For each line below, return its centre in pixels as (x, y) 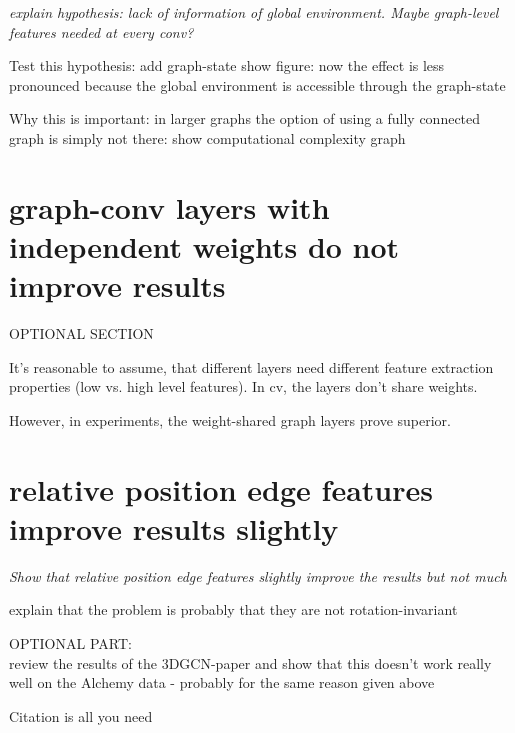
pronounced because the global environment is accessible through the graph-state (257, 84)
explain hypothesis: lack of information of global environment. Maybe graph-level (254, 12)
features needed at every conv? (101, 31)
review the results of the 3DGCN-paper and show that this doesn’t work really (250, 662)
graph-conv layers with (169, 206)
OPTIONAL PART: (70, 642)
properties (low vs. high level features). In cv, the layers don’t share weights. (243, 386)
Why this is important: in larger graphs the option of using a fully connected (245, 118)
